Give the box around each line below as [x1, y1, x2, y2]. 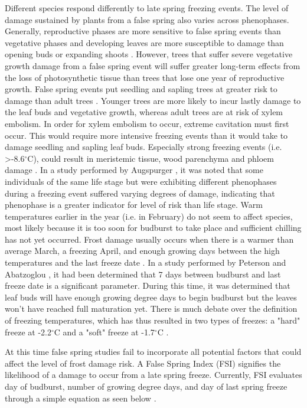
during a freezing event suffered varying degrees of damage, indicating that [5, 187, 275, 199]
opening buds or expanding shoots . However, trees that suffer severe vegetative [5, 48, 293, 60]
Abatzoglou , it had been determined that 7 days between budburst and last [5, 267, 281, 280]
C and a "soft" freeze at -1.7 [54, 325, 155, 338]
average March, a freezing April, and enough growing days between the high [5, 244, 280, 257]
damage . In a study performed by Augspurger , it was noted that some [5, 164, 263, 176]
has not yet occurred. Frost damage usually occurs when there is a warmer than [5, 233, 294, 245]
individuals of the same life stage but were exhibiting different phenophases [5, 175, 277, 187]
